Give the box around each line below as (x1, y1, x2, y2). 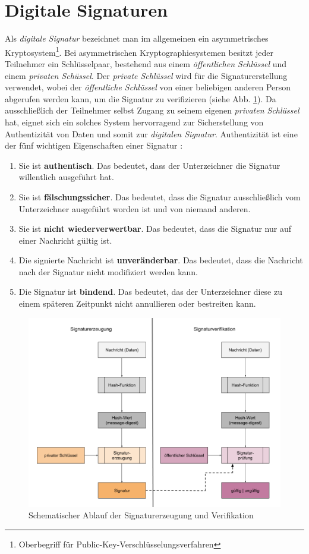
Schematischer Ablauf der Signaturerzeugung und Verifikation (29, 509, 254, 521)
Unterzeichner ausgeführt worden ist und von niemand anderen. (18, 202, 251, 215)
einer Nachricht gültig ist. (18, 234, 112, 246)
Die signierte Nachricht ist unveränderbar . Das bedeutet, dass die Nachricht (18, 254, 303, 266)
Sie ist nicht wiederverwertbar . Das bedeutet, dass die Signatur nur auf (18, 222, 292, 235)
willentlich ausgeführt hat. (18, 171, 114, 183)
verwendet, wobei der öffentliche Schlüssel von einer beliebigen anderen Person (5, 81, 291, 93)
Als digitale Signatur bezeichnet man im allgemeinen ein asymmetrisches (5, 32, 269, 45)
